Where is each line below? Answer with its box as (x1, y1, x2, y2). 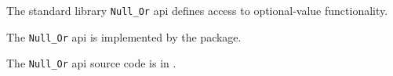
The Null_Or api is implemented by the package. (6, 28, 242, 45)
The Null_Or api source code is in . (6, 55, 176, 71)
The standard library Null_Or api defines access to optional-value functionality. (6, 2, 388, 18)
